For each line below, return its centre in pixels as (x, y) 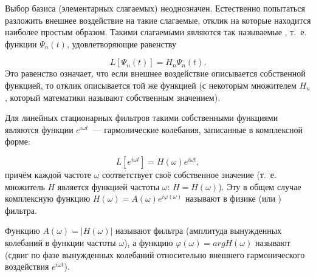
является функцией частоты (108, 186)
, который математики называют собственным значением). (113, 97)
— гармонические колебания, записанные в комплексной (198, 129)
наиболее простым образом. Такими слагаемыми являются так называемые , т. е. (156, 32)
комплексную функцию (48, 198)
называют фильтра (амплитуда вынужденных (199, 231)
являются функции (39, 129)
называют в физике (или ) (233, 198)
